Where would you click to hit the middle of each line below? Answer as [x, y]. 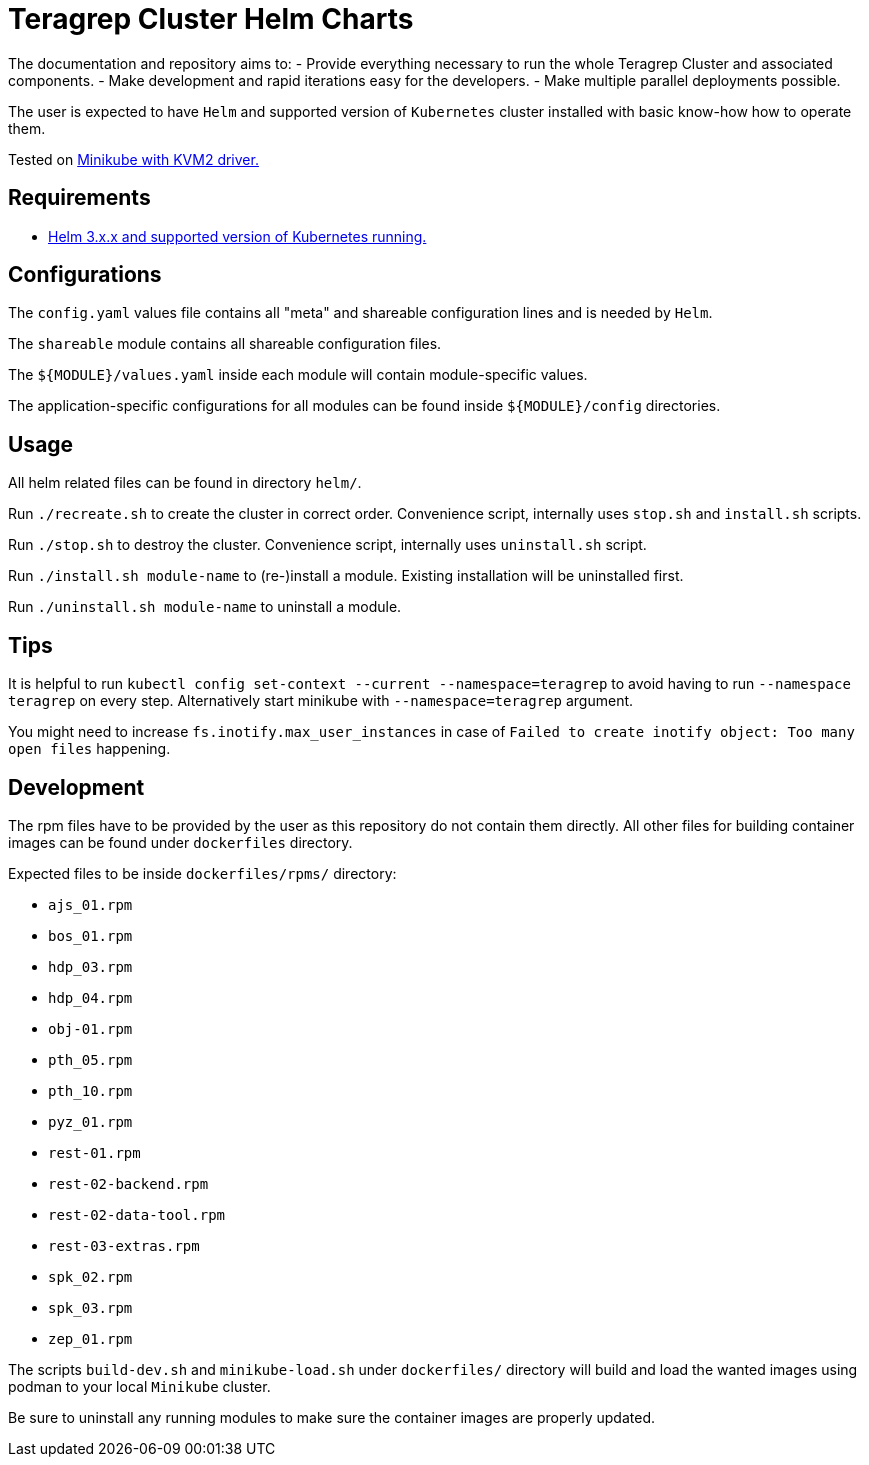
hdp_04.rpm [90, 997]
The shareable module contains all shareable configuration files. [225, 344]
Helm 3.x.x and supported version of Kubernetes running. [237, 236]
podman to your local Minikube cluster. [139, 1386]
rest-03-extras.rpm [124, 1245]
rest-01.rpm [94, 1152]
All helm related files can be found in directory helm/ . [185, 483]
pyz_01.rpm [90, 1121]
